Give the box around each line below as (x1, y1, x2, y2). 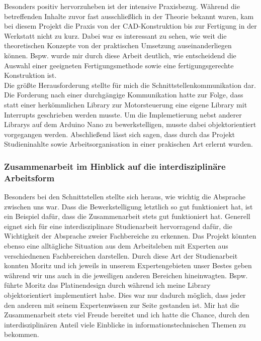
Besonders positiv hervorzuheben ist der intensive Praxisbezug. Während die (4, 1, 240, 11)
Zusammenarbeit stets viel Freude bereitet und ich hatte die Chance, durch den (4, 309, 249, 320)
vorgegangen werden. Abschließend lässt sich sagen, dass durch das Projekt (4, 129, 235, 139)
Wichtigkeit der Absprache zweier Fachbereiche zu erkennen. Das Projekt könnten (4, 231, 256, 241)
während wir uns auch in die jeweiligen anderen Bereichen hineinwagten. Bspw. (4, 270, 248, 280)
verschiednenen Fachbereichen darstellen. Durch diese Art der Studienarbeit (4, 250, 238, 261)
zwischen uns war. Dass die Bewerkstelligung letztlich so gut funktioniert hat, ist (4, 201, 253, 211)
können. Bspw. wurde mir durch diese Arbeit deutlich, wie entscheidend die (4, 50, 236, 60)
